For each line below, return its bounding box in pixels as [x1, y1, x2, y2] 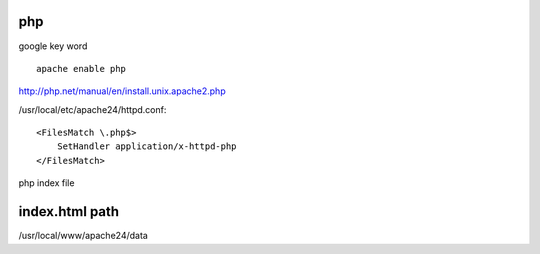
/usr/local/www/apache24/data [18, 230, 149, 242]
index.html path [18, 203, 120, 220]
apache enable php [36, 63, 127, 74]
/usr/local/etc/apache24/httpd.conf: [18, 103, 167, 115]
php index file [18, 177, 75, 189]
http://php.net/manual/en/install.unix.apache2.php [18, 85, 226, 97]
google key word [18, 40, 88, 52]
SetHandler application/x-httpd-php [56, 141, 237, 152]
